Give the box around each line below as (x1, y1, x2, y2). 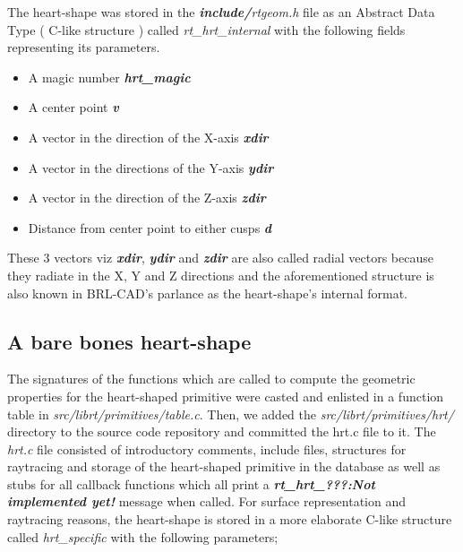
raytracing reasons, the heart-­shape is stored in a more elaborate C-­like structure (7, 510, 452, 529)
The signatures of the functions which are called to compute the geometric (7, 369, 416, 388)
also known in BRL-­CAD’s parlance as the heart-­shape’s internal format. (7, 283, 407, 302)
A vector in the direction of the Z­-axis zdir (28, 188, 266, 207)
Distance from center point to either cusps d (28, 218, 272, 237)
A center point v (28, 98, 119, 116)
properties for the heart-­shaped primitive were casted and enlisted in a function (7, 386, 444, 405)
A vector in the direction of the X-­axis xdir (28, 127, 269, 146)
